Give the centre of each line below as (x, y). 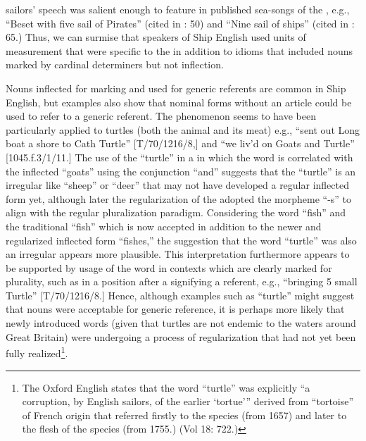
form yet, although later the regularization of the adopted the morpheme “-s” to (179, 198)
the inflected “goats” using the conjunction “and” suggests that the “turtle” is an (181, 171)
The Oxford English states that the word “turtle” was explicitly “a (166, 387)
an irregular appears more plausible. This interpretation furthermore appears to (178, 254)
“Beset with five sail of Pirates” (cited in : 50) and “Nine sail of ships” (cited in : (180, 23)
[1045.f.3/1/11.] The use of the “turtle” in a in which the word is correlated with (179, 157)
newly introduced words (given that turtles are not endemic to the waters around (181, 323)
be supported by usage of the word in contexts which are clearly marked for (169, 267)
